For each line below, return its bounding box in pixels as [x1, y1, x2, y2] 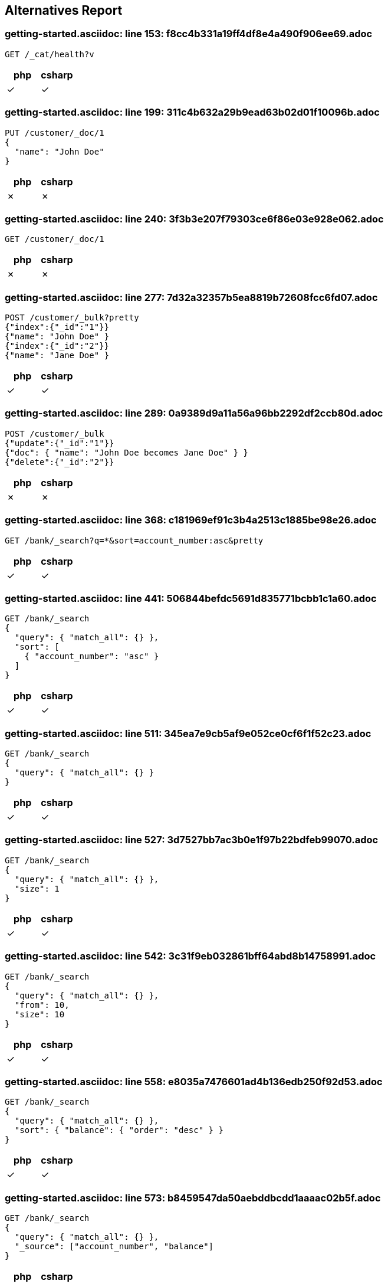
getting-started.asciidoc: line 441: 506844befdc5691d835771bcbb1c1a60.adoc [5, 592, 377, 604]
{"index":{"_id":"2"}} [5, 341, 110, 351]
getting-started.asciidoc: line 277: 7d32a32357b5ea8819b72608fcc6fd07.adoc [5, 291, 378, 303]
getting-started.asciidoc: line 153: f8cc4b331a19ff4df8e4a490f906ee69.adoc [5, 28, 373, 40]
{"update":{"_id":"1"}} [5, 438, 114, 448]
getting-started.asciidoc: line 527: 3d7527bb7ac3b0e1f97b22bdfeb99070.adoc [5, 834, 379, 846]
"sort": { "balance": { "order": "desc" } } [14, 1125, 223, 1135]
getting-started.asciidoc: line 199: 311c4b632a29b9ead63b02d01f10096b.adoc [5, 106, 380, 119]
